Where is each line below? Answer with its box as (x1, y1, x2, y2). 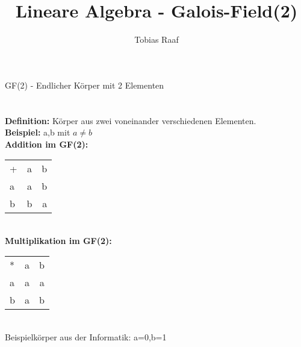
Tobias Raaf (134, 33, 179, 46)
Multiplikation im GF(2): (5, 234, 112, 246)
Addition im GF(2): (5, 137, 88, 150)
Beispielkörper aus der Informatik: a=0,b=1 (5, 331, 167, 343)
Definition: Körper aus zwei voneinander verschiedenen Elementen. (5, 114, 256, 127)
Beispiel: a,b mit (5, 126, 70, 139)
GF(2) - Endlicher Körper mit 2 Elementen (5, 78, 164, 91)
